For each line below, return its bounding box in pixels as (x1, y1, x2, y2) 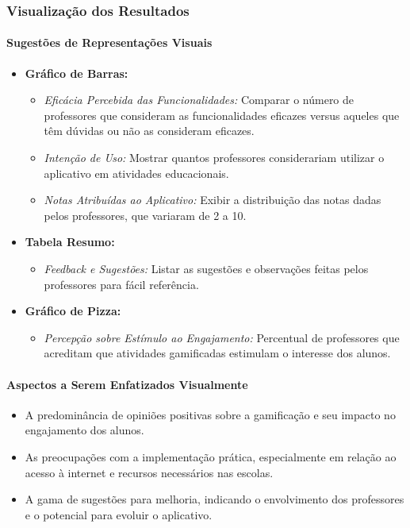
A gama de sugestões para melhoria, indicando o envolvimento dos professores (25, 491, 404, 507)
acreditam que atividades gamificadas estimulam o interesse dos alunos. (44, 345, 391, 361)
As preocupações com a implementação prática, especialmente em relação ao (25, 448, 397, 464)
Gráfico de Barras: (25, 64, 128, 81)
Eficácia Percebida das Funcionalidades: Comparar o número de (44, 91, 354, 108)
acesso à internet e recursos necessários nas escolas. (25, 464, 274, 480)
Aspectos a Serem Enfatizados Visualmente (6, 376, 248, 392)
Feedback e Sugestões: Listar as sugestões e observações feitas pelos (44, 260, 369, 276)
